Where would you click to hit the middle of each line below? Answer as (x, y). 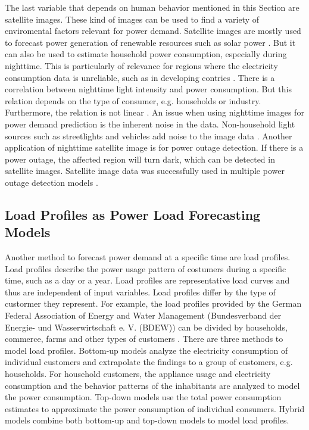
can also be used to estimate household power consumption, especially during (146, 54)
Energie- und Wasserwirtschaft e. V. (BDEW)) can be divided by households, (146, 327)
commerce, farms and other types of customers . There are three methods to (144, 339)
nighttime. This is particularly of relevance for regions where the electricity (141, 65)
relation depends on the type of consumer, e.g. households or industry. (133, 100)
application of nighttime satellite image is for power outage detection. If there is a (154, 147)
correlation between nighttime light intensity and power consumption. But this (149, 89)
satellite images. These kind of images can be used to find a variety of (132, 19)
